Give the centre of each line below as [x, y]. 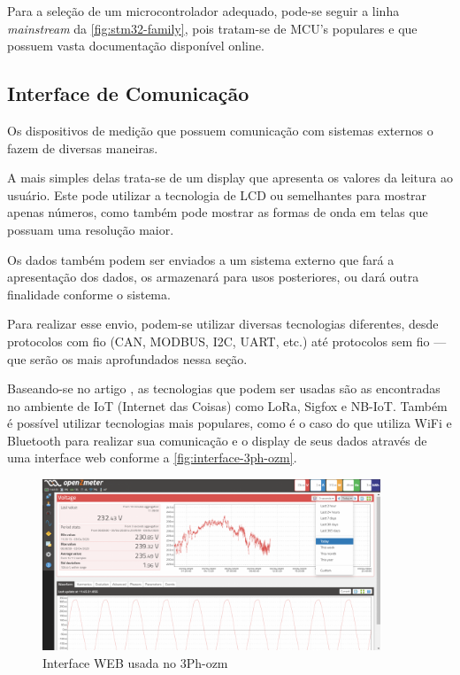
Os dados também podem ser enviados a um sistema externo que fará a [201, 259]
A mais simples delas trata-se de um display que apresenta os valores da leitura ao [230, 178]
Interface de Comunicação [128, 93]
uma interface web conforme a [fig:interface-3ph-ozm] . [152, 458]
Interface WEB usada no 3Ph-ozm [135, 662]
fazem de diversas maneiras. [83, 147]
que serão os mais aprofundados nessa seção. [127, 358]
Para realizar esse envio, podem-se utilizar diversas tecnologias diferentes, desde [223, 324]
